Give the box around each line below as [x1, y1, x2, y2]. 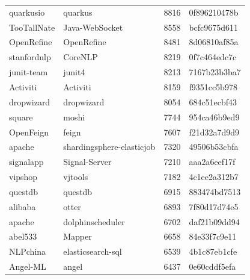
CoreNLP [63, 51, 98, 63]
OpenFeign [9, 125, 49, 138]
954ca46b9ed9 [189, 110, 240, 123]
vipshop [9, 170, 38, 183]
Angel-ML [9, 260, 46, 273]
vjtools [63, 170, 88, 183]
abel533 [9, 230, 37, 243]
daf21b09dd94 [189, 215, 240, 228]
